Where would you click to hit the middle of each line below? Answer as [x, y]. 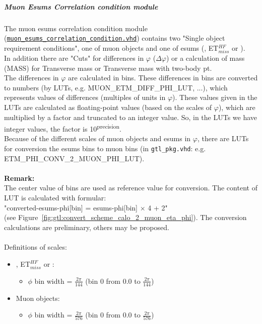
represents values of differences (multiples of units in [85, 97]
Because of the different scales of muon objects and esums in [97, 138]
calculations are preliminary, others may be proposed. [87, 227]
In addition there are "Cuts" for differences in [74, 58]
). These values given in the [215, 97]
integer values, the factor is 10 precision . [63, 128]
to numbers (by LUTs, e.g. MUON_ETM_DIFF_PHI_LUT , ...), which [116, 87]
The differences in [31, 78]
